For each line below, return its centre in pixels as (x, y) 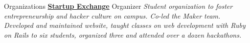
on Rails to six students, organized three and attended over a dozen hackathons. (123, 34)
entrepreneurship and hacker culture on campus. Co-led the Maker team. (112, 15)
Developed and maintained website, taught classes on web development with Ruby (125, 25)
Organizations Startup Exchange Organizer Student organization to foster (118, 6)
